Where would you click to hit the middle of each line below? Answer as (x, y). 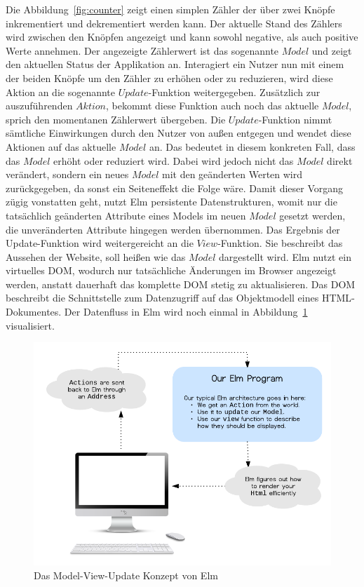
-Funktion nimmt (295, 119)
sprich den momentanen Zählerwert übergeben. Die (116, 119)
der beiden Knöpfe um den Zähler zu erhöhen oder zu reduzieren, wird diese (169, 77)
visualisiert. (30, 325)
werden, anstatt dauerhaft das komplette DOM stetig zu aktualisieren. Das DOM (181, 284)
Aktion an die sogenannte (61, 92)
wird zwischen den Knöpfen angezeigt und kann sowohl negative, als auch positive (182, 37)
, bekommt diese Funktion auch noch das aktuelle (213, 106)
